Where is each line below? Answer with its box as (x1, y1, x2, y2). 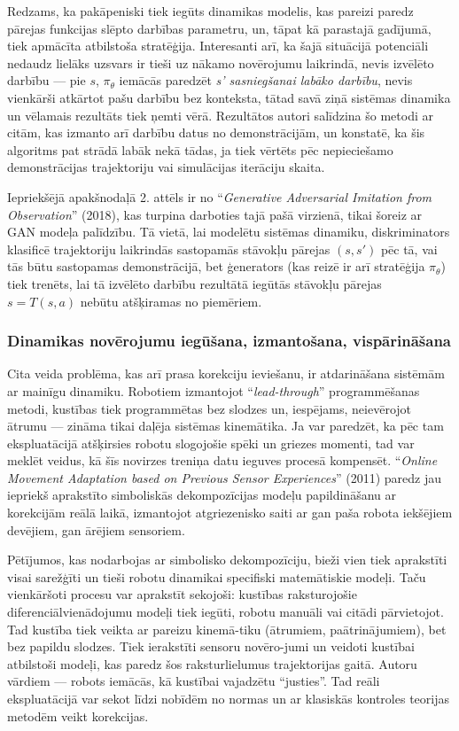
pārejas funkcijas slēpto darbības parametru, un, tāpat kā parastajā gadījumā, (7, 19, 432, 37)
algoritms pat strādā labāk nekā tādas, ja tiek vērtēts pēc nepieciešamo (7, 140, 393, 159)
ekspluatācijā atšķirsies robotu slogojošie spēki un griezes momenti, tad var (7, 433, 415, 452)
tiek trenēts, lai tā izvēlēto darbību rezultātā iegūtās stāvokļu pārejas (7, 274, 382, 292)
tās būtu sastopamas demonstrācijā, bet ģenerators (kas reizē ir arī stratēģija (7, 257, 425, 276)
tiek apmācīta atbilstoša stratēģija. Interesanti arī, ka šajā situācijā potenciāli (7, 36, 429, 55)
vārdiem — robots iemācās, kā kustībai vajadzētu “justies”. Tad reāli (7, 672, 380, 690)
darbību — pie (7, 71, 86, 89)
